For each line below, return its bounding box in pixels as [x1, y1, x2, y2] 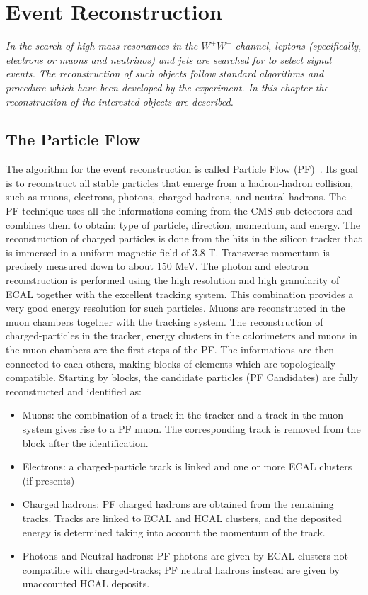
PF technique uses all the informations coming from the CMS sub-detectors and [6, 203, 353, 218]
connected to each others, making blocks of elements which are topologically [6, 356, 336, 370]
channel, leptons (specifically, [235, 38, 362, 53]
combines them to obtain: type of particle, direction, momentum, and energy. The [6, 217, 361, 232]
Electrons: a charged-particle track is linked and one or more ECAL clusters [22, 459, 352, 474]
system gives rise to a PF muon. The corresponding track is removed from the [22, 421, 361, 436]
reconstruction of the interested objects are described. [6, 93, 234, 108]
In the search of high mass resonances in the [6, 38, 198, 53]
